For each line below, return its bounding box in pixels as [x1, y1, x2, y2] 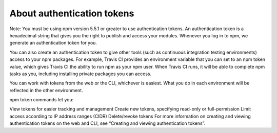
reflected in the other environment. [9, 87, 83, 93]
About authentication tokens [9, 8, 134, 19]
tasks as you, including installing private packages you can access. [9, 71, 151, 77]
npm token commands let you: [9, 97, 74, 103]
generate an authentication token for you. [9, 40, 97, 46]
